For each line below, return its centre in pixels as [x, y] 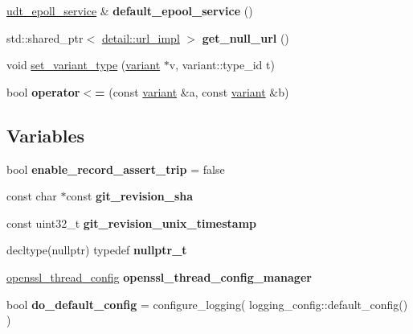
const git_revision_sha [130, 196]
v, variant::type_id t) [222, 65]
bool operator [43, 91]
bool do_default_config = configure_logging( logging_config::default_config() [207, 304]
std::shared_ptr [45, 37]
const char [32, 196]
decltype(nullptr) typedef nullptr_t [97, 250]
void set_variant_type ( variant [84, 65]
